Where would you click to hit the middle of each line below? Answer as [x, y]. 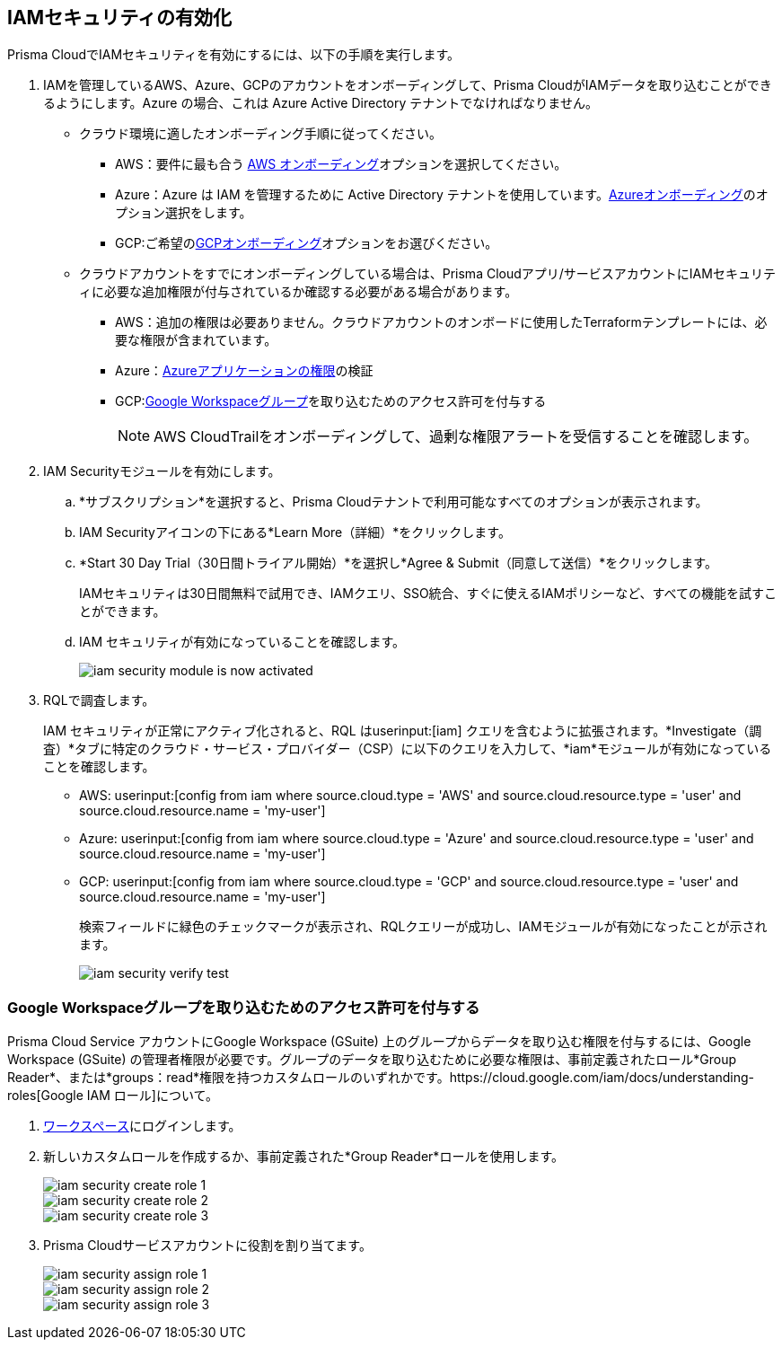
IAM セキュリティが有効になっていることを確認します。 [242, 642]
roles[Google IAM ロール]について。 [113, 1096]
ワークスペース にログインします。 [142, 1126]
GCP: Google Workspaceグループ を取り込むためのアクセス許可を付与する [331, 401]
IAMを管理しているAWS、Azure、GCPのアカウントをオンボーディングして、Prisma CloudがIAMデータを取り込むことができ [408, 85]
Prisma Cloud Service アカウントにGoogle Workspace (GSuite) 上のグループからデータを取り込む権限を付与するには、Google [379, 1042]
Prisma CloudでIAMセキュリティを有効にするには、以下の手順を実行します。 [234, 55]
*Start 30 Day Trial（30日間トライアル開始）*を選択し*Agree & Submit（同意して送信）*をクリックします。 [398, 563]
